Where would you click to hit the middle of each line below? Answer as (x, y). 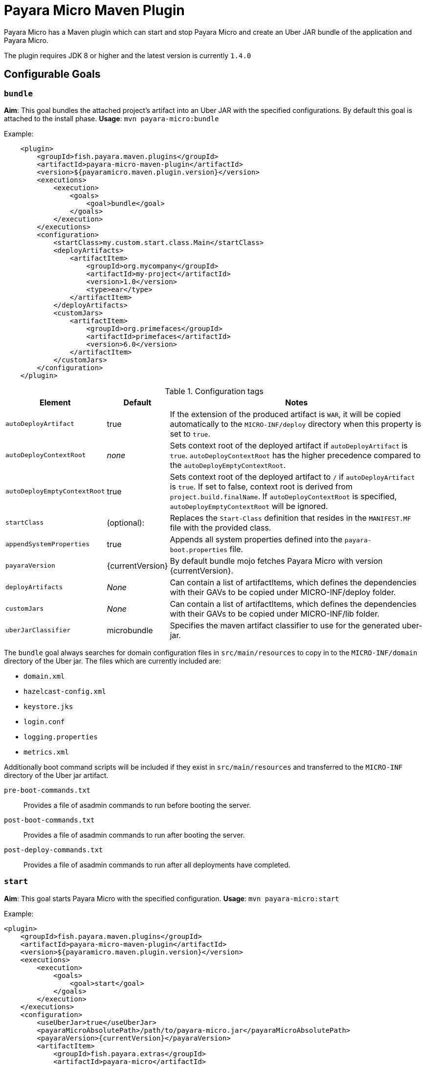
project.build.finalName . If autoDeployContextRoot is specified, (283, 496)
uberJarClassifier (38, 630)
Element (55, 402)
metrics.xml (46, 752)
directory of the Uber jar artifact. (56, 775)
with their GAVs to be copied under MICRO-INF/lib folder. (275, 613)
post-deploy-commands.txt (54, 850)
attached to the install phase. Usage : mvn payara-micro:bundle (112, 118)
